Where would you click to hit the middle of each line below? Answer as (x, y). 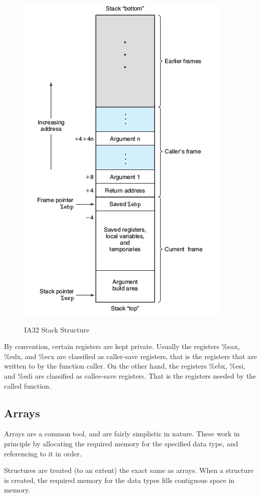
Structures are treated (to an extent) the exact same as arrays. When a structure (129, 470)
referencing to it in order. (43, 453)
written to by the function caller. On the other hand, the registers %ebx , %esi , (125, 366)
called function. (28, 385)
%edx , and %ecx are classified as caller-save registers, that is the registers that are (130, 356)
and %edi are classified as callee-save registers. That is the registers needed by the (130, 375)
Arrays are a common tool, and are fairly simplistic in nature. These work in (122, 434)
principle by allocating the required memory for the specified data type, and (121, 443)
